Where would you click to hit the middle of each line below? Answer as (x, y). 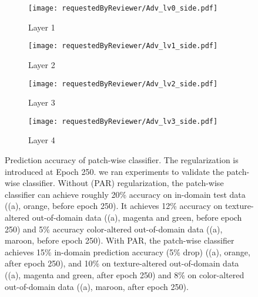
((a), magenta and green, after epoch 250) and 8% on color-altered (125, 274)
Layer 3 (42, 102)
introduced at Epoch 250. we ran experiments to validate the (114, 171)
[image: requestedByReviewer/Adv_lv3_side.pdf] (123, 121)
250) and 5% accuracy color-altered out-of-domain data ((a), (114, 229)
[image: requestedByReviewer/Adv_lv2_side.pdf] (123, 84)
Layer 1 (42, 27)
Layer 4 (42, 140)
